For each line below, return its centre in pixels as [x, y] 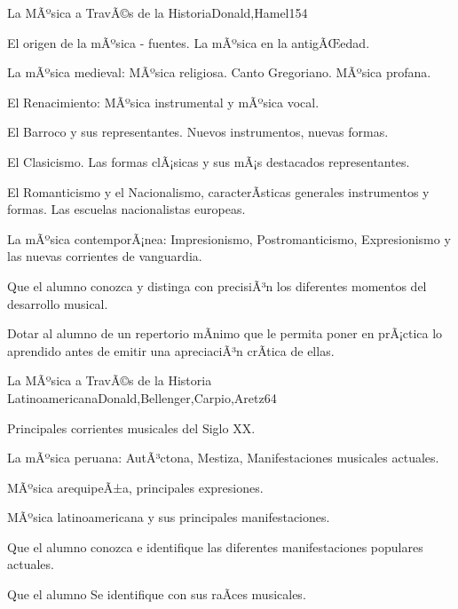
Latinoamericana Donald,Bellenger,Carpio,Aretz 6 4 [142, 397]
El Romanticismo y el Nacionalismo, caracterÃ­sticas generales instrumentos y [218, 191]
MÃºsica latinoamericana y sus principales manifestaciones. [169, 517]
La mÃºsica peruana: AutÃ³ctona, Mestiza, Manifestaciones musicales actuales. [223, 458]
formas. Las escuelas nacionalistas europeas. [126, 209]
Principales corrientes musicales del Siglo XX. [131, 427]
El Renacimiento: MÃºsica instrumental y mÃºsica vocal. [163, 102]
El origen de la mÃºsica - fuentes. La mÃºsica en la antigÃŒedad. [189, 42]
